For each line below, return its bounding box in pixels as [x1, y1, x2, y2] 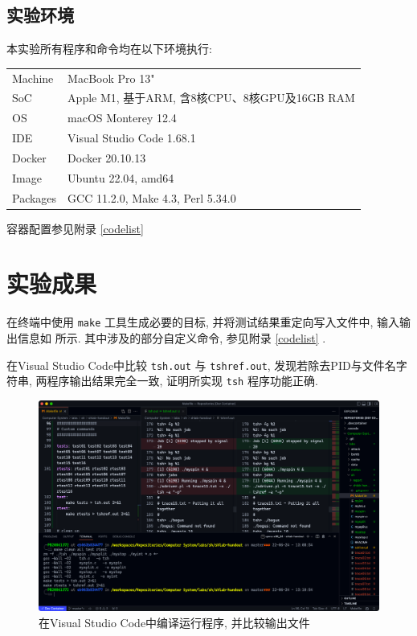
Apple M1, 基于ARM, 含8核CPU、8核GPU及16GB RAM [67, 89, 355, 106]
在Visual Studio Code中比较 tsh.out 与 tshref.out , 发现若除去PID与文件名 [6, 356, 396, 373]
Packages [12, 189, 57, 206]
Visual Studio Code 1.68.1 [67, 129, 196, 146]
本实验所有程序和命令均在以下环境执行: [6, 40, 212, 57]
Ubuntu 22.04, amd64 [67, 169, 174, 186]
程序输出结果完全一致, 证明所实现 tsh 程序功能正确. [47, 372, 318, 389]
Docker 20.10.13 [67, 149, 146, 166]
